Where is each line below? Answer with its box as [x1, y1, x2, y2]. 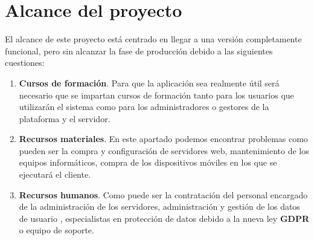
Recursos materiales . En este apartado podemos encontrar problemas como [19, 132, 308, 145]
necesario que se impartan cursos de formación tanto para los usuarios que [19, 88, 294, 101]
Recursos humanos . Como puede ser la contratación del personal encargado [19, 188, 308, 201]
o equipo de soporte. [19, 224, 94, 236]
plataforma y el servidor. [19, 112, 111, 125]
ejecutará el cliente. [19, 168, 91, 181]
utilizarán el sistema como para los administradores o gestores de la [19, 100, 269, 113]
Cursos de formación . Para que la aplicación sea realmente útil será [19, 76, 280, 89]
